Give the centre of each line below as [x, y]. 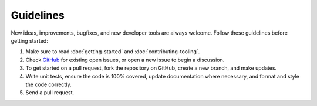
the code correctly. [48, 84]
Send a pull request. [50, 93]
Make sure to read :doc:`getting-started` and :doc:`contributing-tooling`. [113, 52]
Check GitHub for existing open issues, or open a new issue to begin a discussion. [125, 60]
